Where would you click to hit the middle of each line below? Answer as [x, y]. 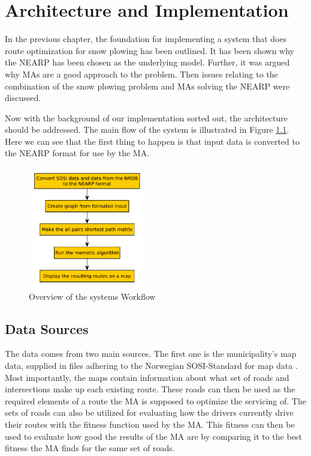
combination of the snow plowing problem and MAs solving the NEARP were [147, 86]
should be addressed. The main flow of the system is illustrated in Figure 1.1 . [147, 129]
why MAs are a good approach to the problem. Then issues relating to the [141, 74]
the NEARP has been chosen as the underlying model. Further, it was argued [147, 62]
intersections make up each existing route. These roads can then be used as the [150, 389]
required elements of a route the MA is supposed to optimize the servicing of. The [155, 400]
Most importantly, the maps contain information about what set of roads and [147, 377]
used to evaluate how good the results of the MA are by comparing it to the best [153, 436]
